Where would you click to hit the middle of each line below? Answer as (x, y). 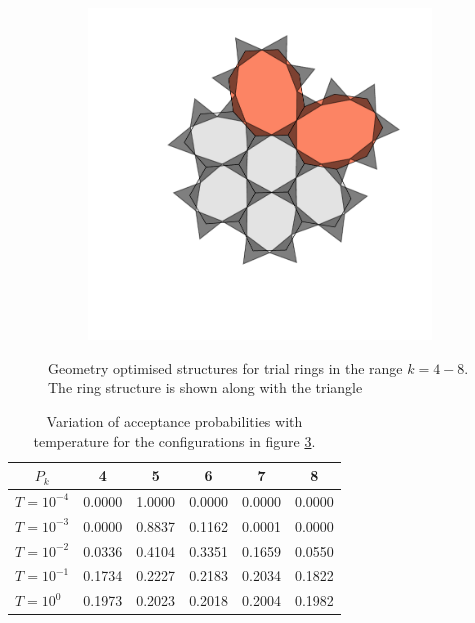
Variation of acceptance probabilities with (174, 420)
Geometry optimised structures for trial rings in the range (225, 367)
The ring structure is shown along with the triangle (205, 387)
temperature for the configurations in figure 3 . (174, 440)
